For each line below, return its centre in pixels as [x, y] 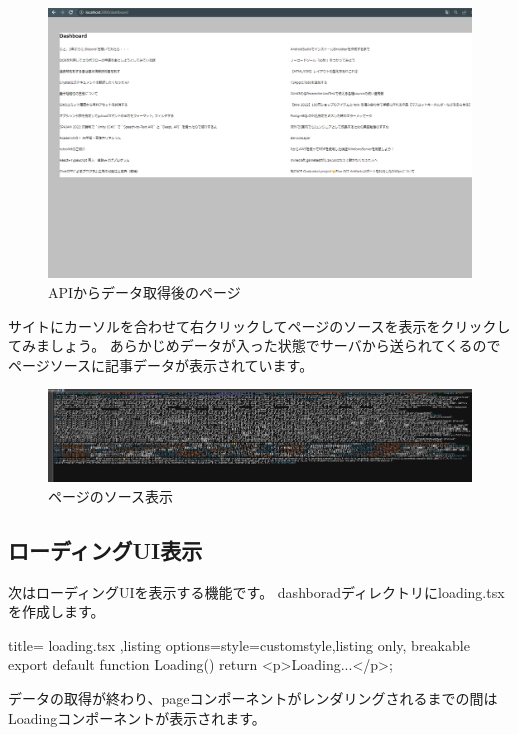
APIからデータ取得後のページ [144, 291]
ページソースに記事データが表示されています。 [161, 364]
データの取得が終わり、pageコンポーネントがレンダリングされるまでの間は [253, 697]
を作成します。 [56, 611]
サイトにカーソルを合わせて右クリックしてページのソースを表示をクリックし [259, 325]
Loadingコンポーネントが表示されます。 [137, 717]
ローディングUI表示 [105, 549]
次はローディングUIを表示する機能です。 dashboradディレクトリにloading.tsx [256, 591]
